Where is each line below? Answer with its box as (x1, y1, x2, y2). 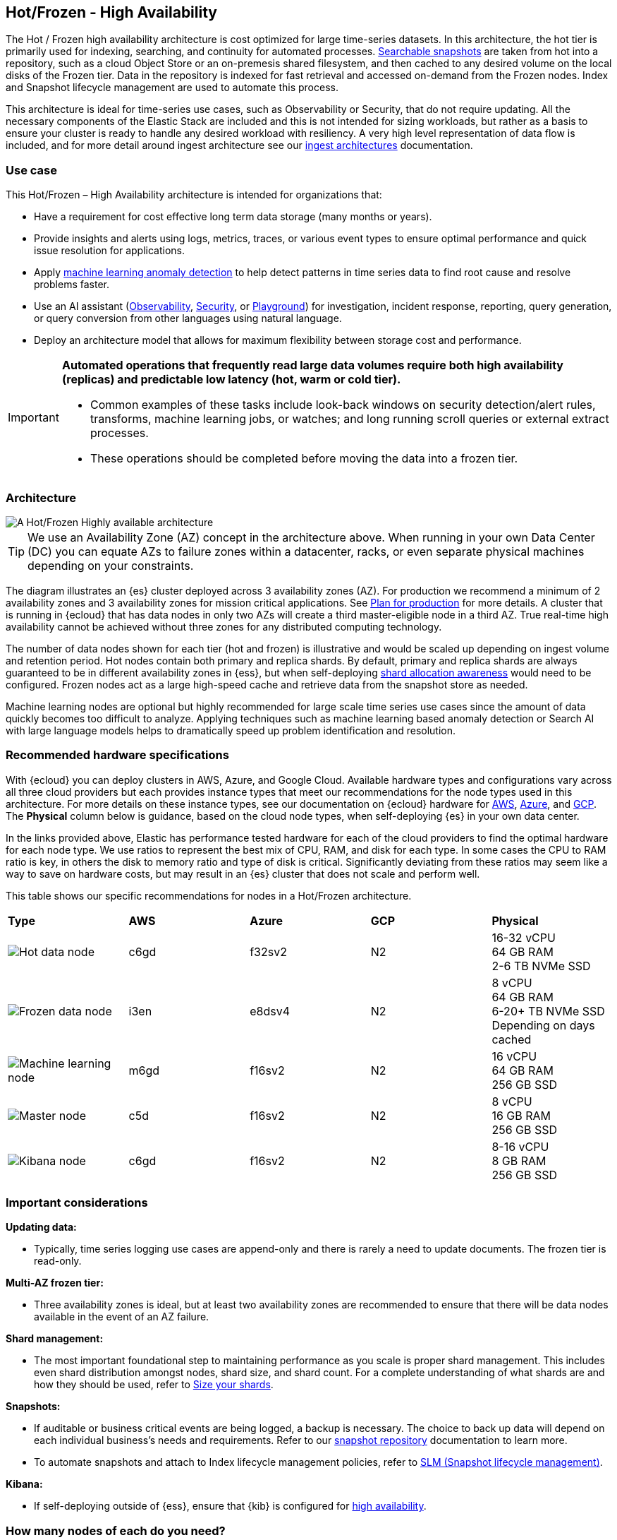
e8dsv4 (250, 1003, 290, 1018)
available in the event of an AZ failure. (34, 1311, 209, 1323)
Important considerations (6, 1195, 148, 1210)
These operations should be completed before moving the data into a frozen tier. (90, 451, 518, 466)
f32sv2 (250, 944, 287, 959)
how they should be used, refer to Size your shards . (34, 1378, 274, 1391)
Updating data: (6, 1221, 77, 1234)
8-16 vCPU (491, 1139, 549, 1154)
